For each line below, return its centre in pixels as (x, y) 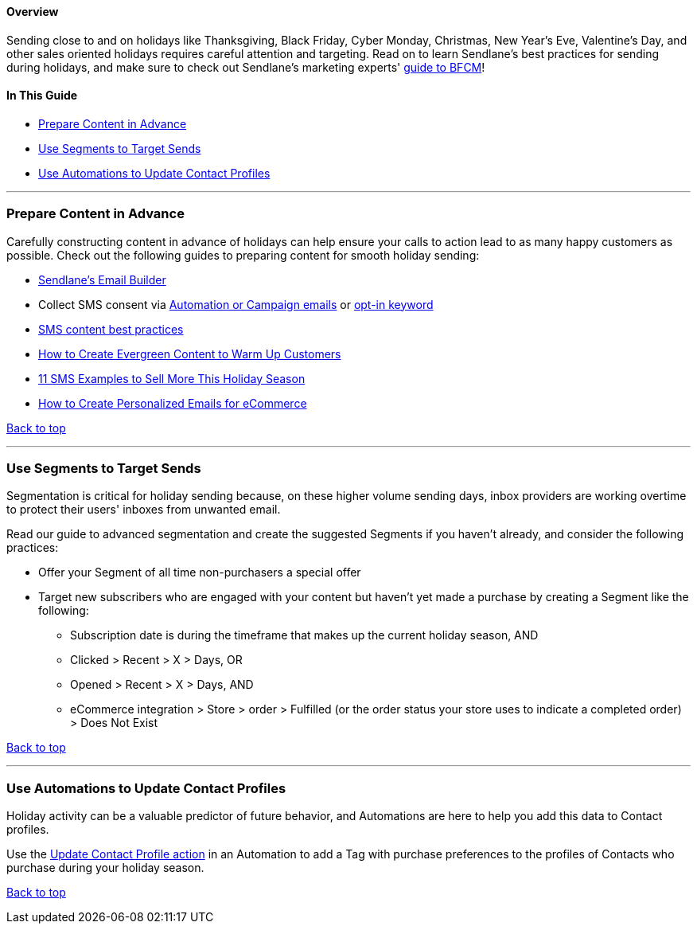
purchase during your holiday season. (105, 868)
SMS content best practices (111, 329)
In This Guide (42, 96)
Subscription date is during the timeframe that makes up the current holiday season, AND (304, 635)
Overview (33, 12)
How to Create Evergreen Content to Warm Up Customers (190, 354)
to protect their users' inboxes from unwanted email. (144, 510)
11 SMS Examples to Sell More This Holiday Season (172, 378)
